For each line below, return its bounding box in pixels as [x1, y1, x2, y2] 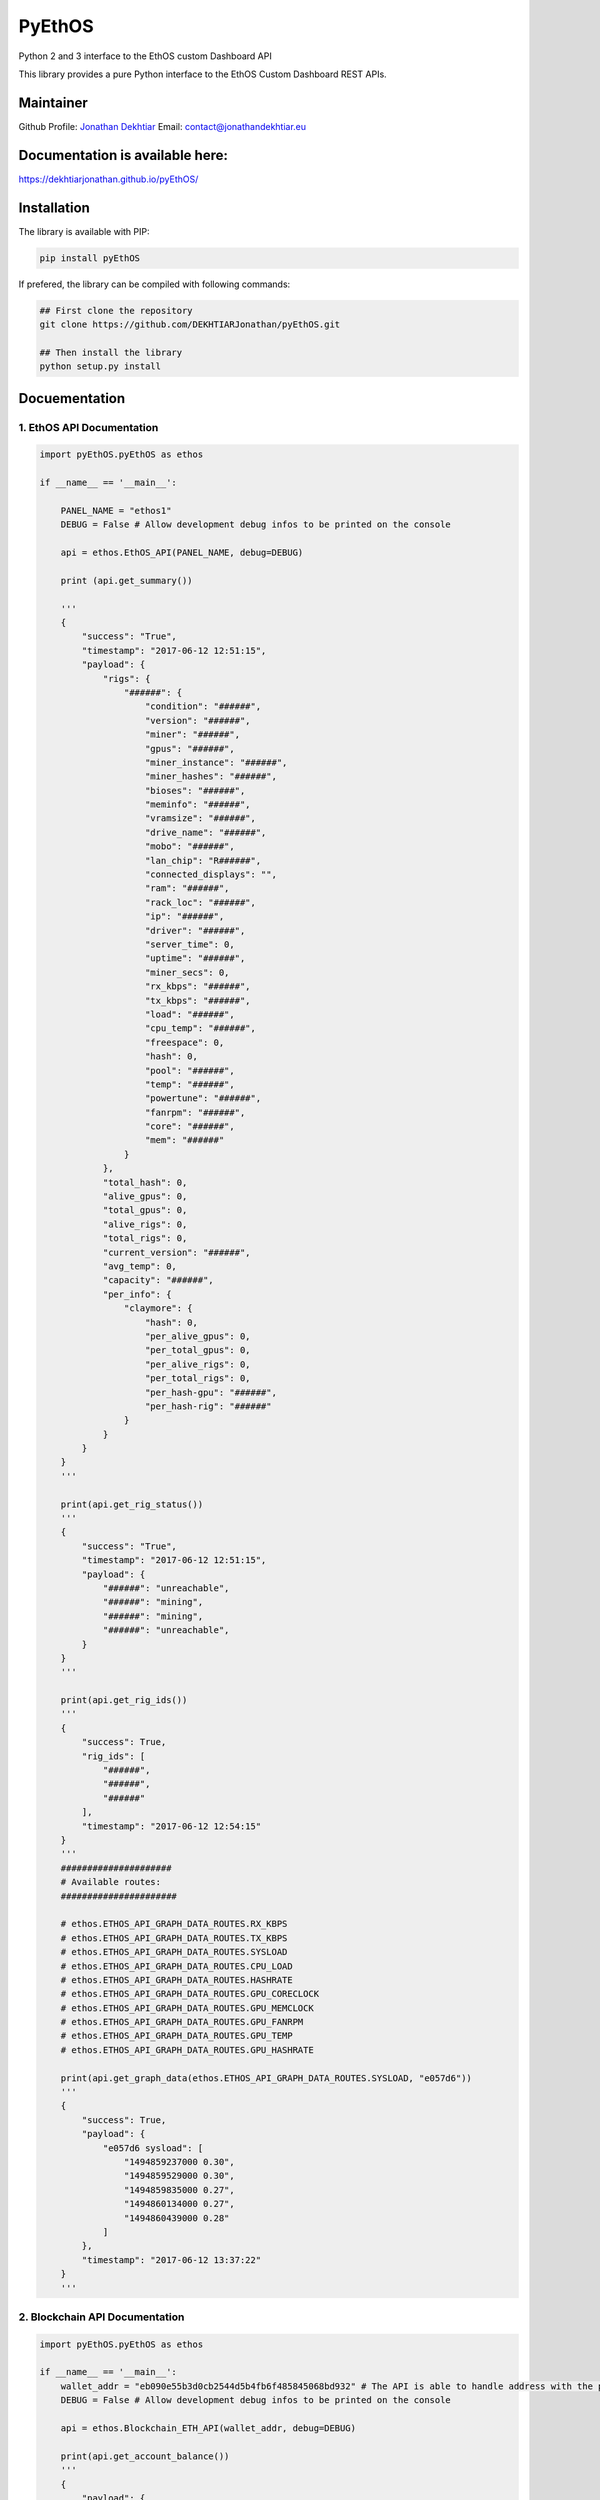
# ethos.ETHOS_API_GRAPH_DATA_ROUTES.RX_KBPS [60, 1918, 288, 1930]
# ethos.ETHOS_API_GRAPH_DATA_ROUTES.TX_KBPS [60, 1932, 288, 1944]
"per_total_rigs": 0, [145, 1373, 251, 1384]
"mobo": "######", [145, 841, 235, 852]
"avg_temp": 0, [102, 1260, 177, 1272]
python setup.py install [39, 361, 162, 372]
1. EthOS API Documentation [18, 420, 159, 434]
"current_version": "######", [102, 1246, 251, 1258]
